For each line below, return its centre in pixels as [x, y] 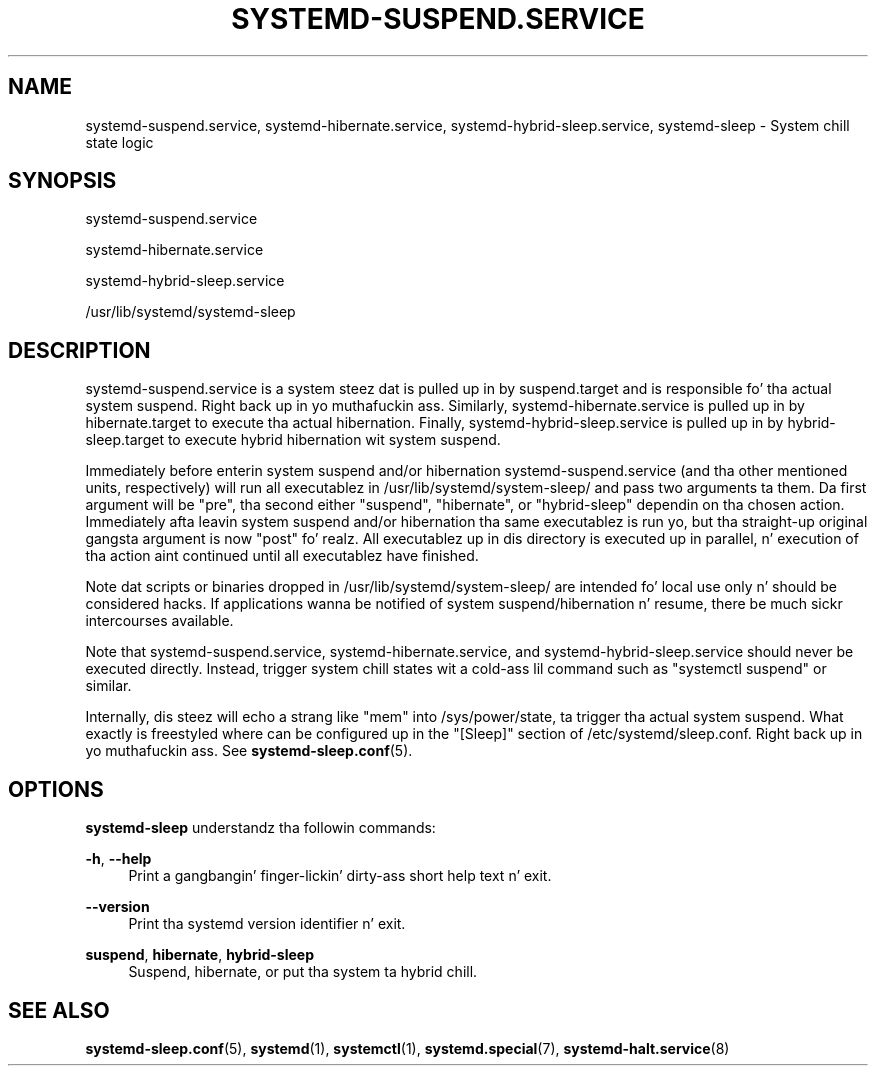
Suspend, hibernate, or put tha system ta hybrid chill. [303, 972]
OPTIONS [56, 789]
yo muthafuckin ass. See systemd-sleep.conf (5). [249, 751]
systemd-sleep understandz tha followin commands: [260, 828]
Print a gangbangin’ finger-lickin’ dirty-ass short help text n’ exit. [340, 876]
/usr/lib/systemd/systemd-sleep [190, 312]
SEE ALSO [59, 1010]
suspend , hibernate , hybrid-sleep [199, 955]
